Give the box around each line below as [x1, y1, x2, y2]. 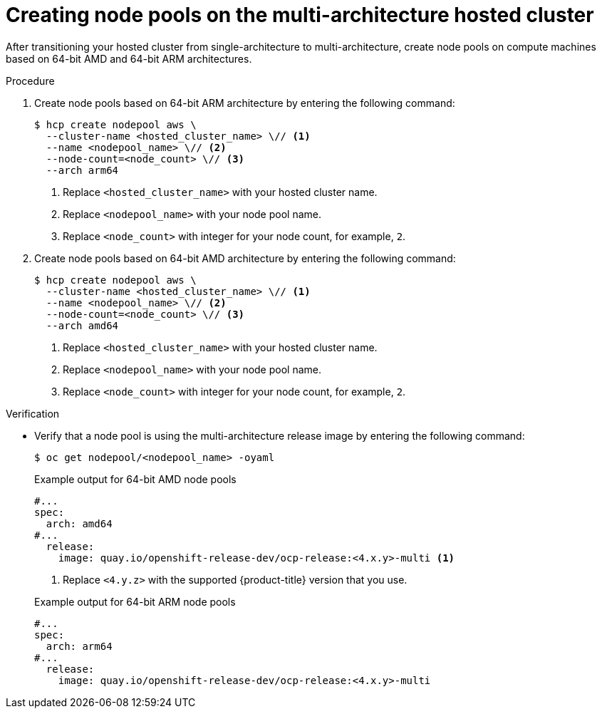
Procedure [6, 74, 55, 87]
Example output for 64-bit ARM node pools [34, 595, 236, 608]
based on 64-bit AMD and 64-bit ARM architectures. [6, 52, 252, 65]
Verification [6, 407, 60, 420]
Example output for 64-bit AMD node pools [34, 472, 237, 485]
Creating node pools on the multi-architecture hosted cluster [6, 3, 594, 27]
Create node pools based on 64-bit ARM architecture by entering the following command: [34, 96, 455, 109]
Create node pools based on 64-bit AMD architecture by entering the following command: [34, 252, 456, 264]
